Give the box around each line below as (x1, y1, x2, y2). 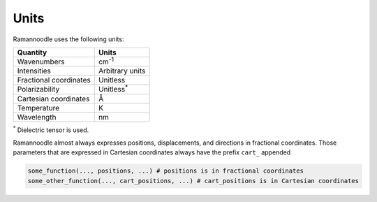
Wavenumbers (17, 57, 65, 66)
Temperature (17, 103, 60, 113)
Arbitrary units (98, 66, 146, 76)
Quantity (17, 48, 47, 57)
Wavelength (17, 112, 57, 122)
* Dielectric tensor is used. (13, 124, 89, 134)
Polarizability (17, 85, 60, 94)
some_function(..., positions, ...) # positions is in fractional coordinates (27, 167, 304, 175)
